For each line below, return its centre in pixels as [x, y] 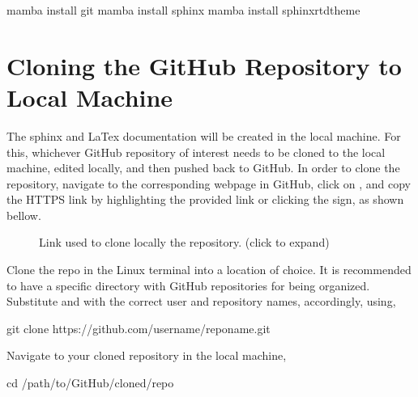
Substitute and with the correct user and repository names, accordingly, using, [201, 301]
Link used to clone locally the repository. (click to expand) [184, 242]
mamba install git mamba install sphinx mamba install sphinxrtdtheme [183, 10]
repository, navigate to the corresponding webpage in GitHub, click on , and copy [209, 183]
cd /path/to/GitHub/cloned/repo [90, 383]
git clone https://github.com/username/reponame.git [139, 328]
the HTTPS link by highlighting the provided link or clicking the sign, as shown [205, 199]
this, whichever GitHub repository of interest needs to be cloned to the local [196, 152]
